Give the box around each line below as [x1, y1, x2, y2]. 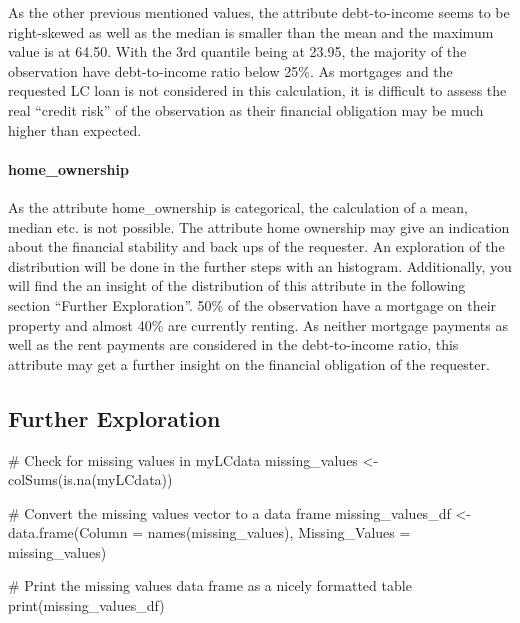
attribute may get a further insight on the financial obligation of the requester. [8, 353, 490, 374]
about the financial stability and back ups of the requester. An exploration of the [8, 236, 505, 257]
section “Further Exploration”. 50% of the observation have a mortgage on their [8, 294, 497, 315]
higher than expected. [8, 119, 142, 140]
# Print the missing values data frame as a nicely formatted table [8, 575, 412, 596]
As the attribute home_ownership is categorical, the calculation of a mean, [8, 196, 468, 217]
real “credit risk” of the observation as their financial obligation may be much [8, 99, 484, 120]
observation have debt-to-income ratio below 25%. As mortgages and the [8, 60, 453, 81]
